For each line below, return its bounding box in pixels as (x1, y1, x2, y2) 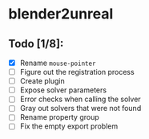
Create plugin (19, 76, 66, 86)
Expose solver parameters (19, 85, 107, 95)
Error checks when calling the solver (19, 94, 142, 104)
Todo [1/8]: (8, 37, 64, 51)
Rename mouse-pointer (19, 58, 96, 67)
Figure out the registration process (19, 67, 135, 77)
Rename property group (19, 112, 100, 122)
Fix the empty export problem (19, 121, 119, 131)
